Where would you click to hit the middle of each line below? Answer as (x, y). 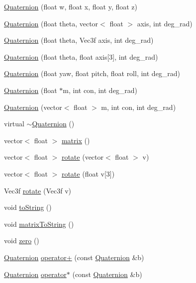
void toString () (28, 207)
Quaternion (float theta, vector (51, 23)
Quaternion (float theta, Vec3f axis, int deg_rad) (79, 40)
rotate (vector (83, 157)
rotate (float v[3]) (88, 173)
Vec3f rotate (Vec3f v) (38, 190)
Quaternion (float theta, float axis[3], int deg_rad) (81, 56)
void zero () (22, 240)
